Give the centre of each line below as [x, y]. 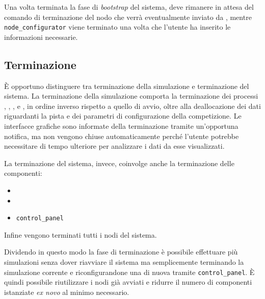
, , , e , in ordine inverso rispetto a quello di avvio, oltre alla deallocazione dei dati [132, 106]
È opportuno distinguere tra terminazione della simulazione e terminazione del [127, 86]
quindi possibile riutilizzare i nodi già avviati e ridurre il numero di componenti [128, 282]
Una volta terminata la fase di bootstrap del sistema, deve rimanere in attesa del [129, 7]
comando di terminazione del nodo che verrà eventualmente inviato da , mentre [128, 17]
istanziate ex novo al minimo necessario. [67, 292]
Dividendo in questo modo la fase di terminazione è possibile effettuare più [121, 252]
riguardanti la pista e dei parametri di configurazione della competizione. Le [123, 116]
